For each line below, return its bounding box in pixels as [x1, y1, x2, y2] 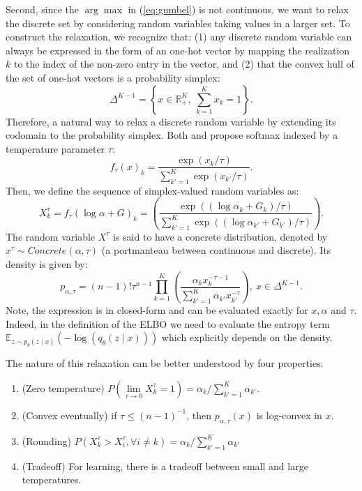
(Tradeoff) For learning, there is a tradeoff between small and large [22, 458, 308, 473]
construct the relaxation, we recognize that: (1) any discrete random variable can [6, 29, 352, 44]
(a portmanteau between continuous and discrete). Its [101, 243, 331, 257]
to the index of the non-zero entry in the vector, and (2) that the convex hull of [13, 56, 354, 71]
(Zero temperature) [22, 380, 105, 395]
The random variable [6, 229, 96, 243]
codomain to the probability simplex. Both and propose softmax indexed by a [6, 128, 338, 142]
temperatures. [22, 472, 82, 487]
